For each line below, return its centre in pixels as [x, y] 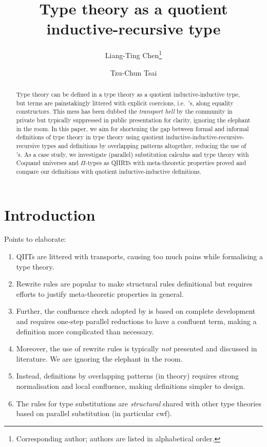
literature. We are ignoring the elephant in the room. [99, 358]
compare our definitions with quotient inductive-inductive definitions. [109, 171]
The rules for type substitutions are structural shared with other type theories [139, 403]
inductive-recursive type [133, 29]
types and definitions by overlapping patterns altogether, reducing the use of [144, 145]
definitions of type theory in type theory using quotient [90, 137]
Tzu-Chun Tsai [133, 72]
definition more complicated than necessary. [85, 331]
